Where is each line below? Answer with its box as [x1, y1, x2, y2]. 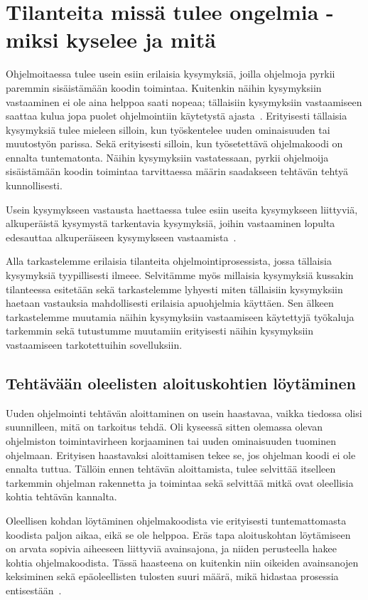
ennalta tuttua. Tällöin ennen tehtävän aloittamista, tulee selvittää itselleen [6, 461, 336, 476]
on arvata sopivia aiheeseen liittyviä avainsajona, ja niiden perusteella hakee [6, 541, 337, 556]
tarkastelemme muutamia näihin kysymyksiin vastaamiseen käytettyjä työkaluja [6, 309, 355, 324]
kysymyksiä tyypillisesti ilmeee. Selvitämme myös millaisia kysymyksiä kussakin [6, 268, 354, 283]
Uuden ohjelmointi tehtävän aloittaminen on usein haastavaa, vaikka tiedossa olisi [6, 405, 362, 420]
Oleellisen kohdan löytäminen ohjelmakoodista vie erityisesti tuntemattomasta [6, 512, 347, 527]
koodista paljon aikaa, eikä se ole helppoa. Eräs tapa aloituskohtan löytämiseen [6, 527, 351, 542]
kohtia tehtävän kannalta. [6, 489, 117, 504]
